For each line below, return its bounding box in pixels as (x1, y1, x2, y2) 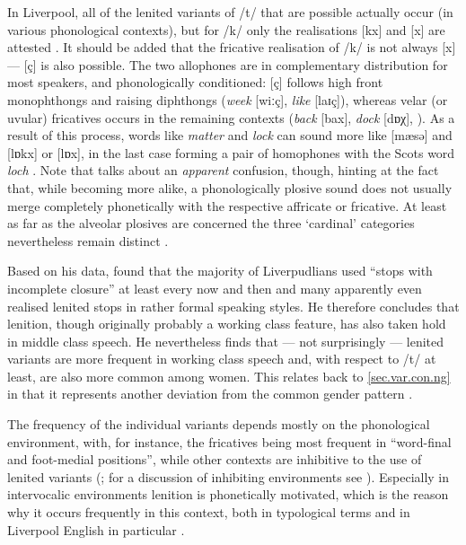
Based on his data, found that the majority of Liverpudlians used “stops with (7, 261, 433, 280)
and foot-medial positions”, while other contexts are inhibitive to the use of (7, 450, 422, 469)
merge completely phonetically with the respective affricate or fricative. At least (7, 196, 447, 215)
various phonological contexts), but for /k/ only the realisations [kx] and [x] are (7, 20, 445, 39)
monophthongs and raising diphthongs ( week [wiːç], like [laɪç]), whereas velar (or (7, 90, 448, 109)
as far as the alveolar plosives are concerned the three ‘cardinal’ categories (7, 214, 415, 233)
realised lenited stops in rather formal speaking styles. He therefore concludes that (7, 296, 460, 315)
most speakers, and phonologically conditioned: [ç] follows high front (7, 73, 383, 92)
